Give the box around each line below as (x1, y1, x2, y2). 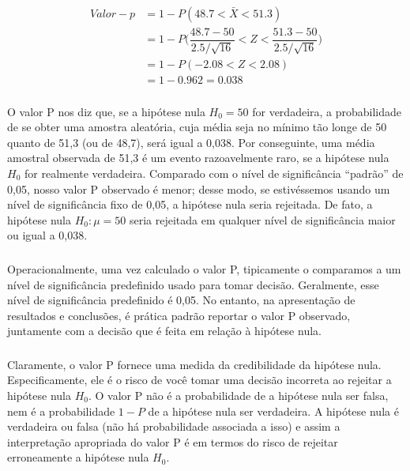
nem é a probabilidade (7, 402, 115, 419)
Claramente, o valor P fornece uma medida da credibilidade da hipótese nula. (7, 356, 382, 372)
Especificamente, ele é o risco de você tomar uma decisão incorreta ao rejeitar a (7, 371, 392, 388)
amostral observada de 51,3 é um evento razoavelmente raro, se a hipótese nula (7, 149, 389, 166)
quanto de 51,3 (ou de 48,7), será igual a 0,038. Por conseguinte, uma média (7, 134, 375, 150)
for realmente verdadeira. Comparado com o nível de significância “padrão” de (24, 165, 404, 182)
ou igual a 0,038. (7, 227, 88, 243)
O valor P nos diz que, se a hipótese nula (7, 103, 205, 119)
